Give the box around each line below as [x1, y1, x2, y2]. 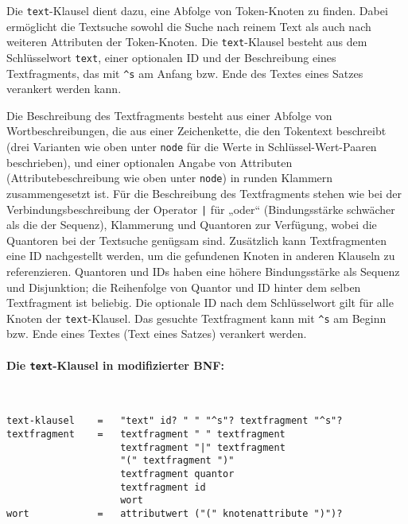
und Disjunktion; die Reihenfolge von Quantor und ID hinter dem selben [6, 278, 361, 295]
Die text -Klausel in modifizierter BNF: [6, 356, 224, 373]
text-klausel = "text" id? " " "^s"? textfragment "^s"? [6, 415, 343, 427]
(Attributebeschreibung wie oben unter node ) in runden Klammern [6, 169, 333, 186]
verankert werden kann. [6, 80, 122, 97]
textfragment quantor [120, 468, 235, 480]
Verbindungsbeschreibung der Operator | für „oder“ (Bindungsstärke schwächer [6, 200, 395, 217]
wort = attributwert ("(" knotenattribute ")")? [6, 508, 343, 520]
